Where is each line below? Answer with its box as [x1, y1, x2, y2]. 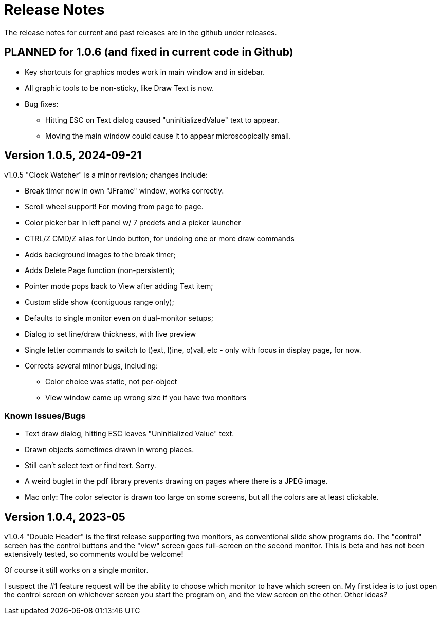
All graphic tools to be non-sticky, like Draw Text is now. [25, 83, 214, 92]
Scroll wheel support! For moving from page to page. [25, 202, 204, 211]
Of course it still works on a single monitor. [4, 566, 149, 575]
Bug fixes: [25, 99, 59, 108]
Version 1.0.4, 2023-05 [4, 510, 125, 524]
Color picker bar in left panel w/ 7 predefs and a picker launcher [25, 218, 241, 227]
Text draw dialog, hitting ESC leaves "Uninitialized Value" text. [25, 429, 234, 438]
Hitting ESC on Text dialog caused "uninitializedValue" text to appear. [45, 115, 279, 124]
